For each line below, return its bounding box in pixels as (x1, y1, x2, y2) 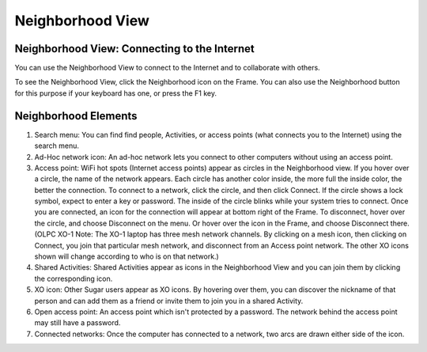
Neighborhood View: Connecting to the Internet (14, 42, 255, 55)
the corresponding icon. (34, 274, 113, 283)
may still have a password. (34, 318, 121, 327)
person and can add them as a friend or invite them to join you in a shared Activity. (34, 296, 304, 305)
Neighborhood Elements (14, 109, 138, 123)
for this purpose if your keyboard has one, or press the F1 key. (14, 88, 217, 98)
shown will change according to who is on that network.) (34, 252, 219, 261)
